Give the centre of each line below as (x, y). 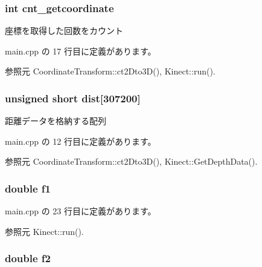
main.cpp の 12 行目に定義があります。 (81, 141)
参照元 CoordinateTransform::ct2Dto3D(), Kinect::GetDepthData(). (131, 161)
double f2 (28, 258)
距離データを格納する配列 (56, 121)
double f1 (28, 188)
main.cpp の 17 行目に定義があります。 (81, 51)
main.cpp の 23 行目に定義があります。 (81, 211)
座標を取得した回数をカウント (64, 31)
